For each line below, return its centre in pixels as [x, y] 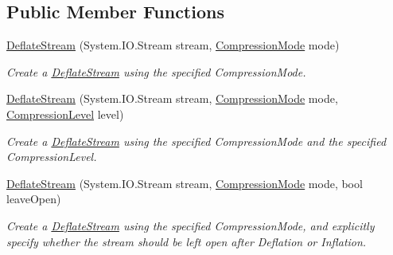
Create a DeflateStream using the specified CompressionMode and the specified [196, 141]
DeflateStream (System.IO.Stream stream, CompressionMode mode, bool [185, 183]
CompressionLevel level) [65, 114]
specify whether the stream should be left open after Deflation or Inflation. [187, 241]
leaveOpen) [34, 199]
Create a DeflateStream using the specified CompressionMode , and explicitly [191, 225]
